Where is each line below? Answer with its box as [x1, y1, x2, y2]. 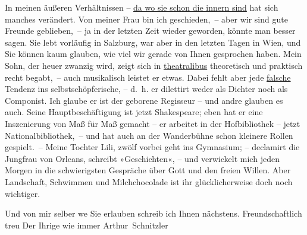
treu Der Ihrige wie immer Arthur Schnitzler [5, 218, 168, 231]
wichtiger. [5, 187, 40, 199]
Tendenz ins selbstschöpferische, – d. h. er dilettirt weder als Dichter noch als [5, 82, 288, 95]
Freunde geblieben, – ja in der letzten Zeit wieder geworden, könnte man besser [5, 24, 296, 37]
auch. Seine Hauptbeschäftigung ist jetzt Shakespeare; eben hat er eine [5, 106, 263, 118]
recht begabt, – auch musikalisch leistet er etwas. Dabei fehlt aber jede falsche [5, 71, 291, 83]
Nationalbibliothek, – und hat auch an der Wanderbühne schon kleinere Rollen [5, 129, 293, 141]
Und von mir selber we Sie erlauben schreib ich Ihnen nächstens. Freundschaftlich [5, 207, 302, 220]
